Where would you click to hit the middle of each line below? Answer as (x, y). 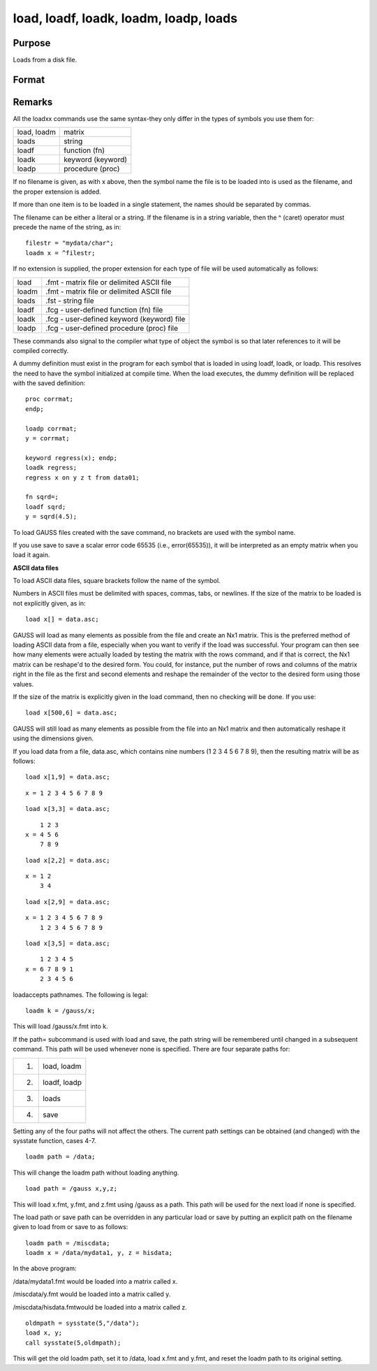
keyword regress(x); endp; (72, 458)
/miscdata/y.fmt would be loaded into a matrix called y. (92, 1294)
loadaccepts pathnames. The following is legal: (81, 995)
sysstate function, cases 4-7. (54, 1140)
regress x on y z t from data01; (82, 478)
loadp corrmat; (51, 429)
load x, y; (44, 1333)
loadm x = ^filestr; (60, 253)
